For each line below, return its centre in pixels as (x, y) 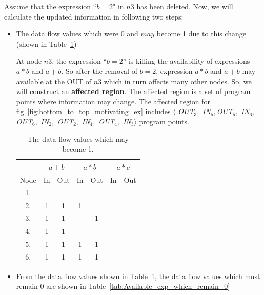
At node (29, 61)
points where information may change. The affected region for (113, 101)
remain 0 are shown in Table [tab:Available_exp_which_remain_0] (123, 286)
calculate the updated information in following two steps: (94, 16)
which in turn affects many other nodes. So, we (178, 81)
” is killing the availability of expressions (186, 61)
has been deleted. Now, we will (185, 6)
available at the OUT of (54, 81)
